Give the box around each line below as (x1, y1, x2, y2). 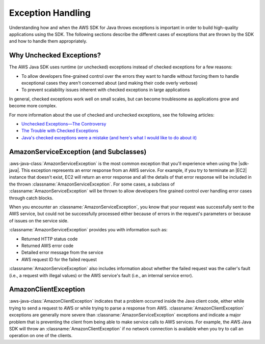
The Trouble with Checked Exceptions (21, 128, 99, 134)
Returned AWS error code (21, 243, 74, 249)
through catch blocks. (9, 195, 53, 201)
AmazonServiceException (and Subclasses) (9, 148, 147, 156)
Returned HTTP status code (21, 236, 78, 242)
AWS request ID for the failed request (21, 256, 97, 262)
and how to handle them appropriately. (9, 38, 87, 44)
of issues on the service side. (9, 218, 69, 223)
